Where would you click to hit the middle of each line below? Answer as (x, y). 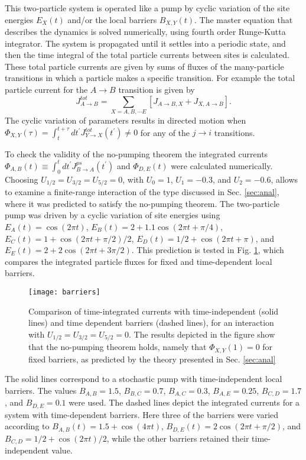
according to (27, 426)
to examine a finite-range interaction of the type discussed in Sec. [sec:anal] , (142, 192)
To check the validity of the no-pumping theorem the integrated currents (136, 153)
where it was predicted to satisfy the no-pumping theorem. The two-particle (142, 203)
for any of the (165, 132)
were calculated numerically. (222, 165)
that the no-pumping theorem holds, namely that (118, 347)
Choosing (22, 179)
